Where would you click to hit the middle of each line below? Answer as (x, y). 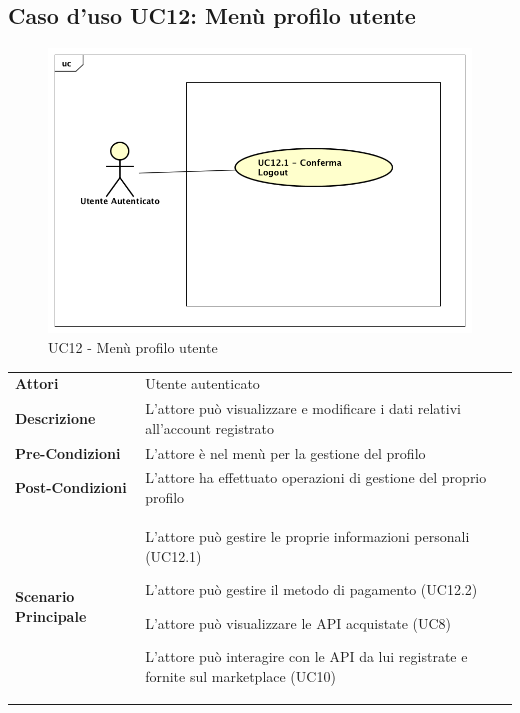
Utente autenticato (202, 383)
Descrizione (55, 418)
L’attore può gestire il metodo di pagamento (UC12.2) (311, 589)
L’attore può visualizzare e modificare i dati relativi (303, 408)
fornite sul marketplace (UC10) (240, 675)
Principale (51, 615)
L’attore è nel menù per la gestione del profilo (285, 452)
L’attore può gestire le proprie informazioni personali (307, 535)
